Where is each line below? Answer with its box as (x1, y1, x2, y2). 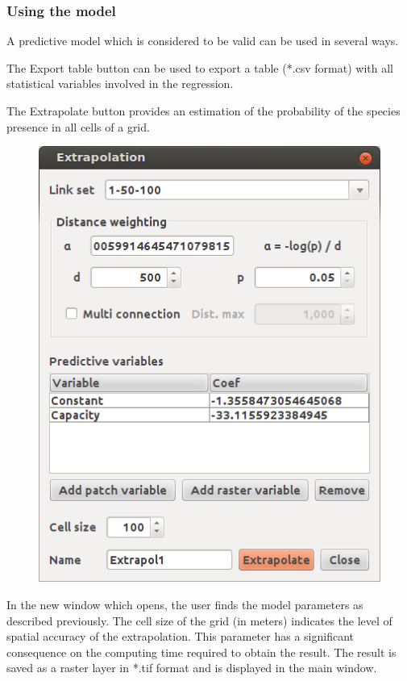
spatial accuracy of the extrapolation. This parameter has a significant (6, 628, 354, 645)
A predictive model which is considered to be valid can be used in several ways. (6, 32, 399, 49)
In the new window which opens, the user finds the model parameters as (6, 595, 363, 612)
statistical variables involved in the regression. (6, 75, 234, 92)
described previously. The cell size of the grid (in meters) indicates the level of (6, 612, 392, 629)
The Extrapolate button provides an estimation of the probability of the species (6, 102, 401, 119)
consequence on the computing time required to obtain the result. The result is (6, 643, 397, 660)
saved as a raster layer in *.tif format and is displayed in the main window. (6, 659, 377, 676)
